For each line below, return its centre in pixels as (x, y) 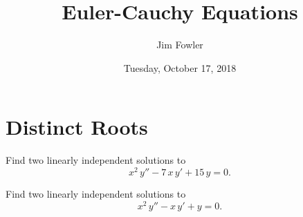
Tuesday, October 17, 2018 (180, 67)
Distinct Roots (77, 127)
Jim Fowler (180, 45)
